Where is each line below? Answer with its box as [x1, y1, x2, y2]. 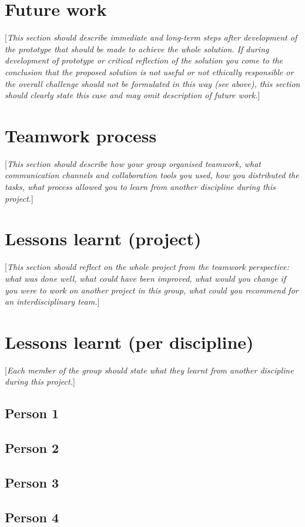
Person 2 [5, 439, 59, 457]
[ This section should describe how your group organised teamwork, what [5, 157, 261, 169]
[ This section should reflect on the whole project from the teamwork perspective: [5, 261, 289, 273]
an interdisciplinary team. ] [5, 295, 100, 308]
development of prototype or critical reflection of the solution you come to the [5, 54, 283, 66]
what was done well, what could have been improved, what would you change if [5, 272, 286, 284]
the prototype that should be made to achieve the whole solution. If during [5, 42, 269, 55]
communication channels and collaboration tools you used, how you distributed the [5, 169, 299, 181]
